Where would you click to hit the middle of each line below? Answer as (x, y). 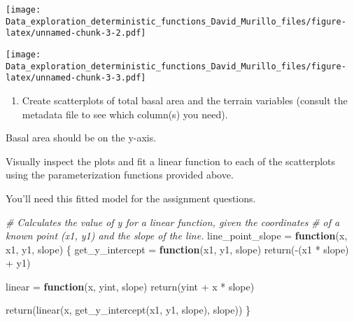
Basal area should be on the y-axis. (81, 138)
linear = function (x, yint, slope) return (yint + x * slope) (130, 286)
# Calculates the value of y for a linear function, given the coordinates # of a (173, 222)
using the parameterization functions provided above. (120, 175)
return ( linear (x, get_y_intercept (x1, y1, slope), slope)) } (128, 310)
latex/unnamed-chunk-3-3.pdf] (76, 78)
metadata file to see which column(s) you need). (125, 114)
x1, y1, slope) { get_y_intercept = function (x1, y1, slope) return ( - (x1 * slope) (177, 249)
